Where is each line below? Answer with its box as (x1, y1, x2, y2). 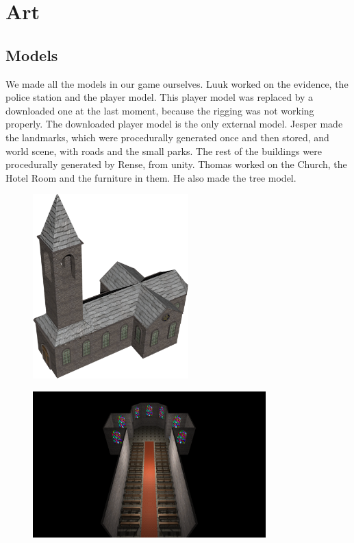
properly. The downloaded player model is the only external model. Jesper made (5, 117, 343, 131)
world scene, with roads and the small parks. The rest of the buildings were (5, 143, 322, 158)
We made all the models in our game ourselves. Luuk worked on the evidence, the (5, 76, 349, 90)
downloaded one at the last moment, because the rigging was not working (5, 103, 314, 117)
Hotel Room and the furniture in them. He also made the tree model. (5, 170, 296, 184)
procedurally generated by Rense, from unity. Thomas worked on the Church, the (5, 157, 347, 171)
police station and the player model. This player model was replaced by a (5, 90, 314, 104)
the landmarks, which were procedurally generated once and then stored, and (5, 130, 329, 144)
